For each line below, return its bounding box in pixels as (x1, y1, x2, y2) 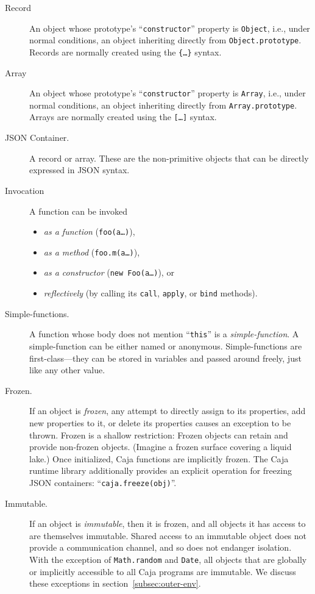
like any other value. (29, 363, 105, 376)
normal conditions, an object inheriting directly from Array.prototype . (29, 98, 297, 111)
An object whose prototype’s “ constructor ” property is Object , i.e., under (29, 21, 310, 34)
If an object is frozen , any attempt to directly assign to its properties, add (29, 404, 306, 417)
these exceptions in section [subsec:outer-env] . (29, 577, 201, 590)
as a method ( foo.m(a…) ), (43, 245, 140, 258)
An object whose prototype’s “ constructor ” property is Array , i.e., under (29, 87, 306, 99)
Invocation (5, 184, 44, 196)
